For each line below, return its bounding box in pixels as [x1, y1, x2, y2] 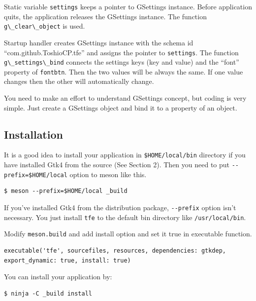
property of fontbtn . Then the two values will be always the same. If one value [4, 66, 243, 76]
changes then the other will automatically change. [4, 76, 154, 86]
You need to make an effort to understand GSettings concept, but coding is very [4, 93, 247, 103]
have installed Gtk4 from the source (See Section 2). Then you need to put [4, 159, 230, 170]
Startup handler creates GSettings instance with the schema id [4, 37, 193, 47]
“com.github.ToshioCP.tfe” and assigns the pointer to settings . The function [4, 47, 239, 57]
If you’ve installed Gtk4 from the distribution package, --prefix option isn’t [4, 202, 236, 213]
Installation [4, 126, 63, 142]
